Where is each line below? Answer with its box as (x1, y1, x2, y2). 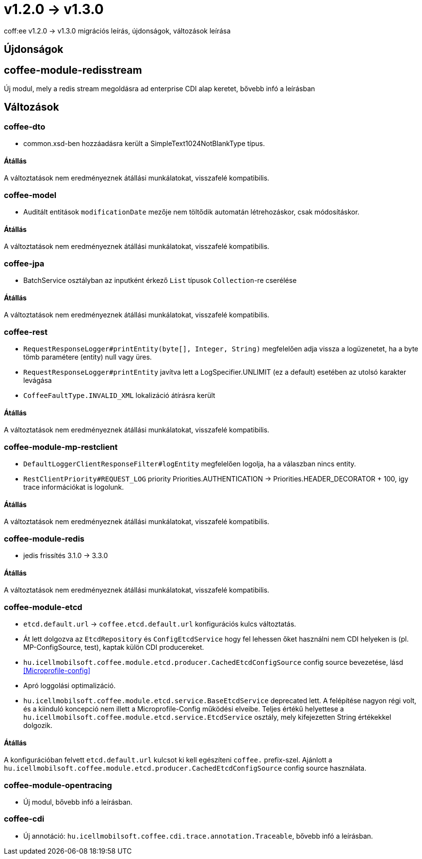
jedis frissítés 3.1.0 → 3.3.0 (23, 551, 108, 560)
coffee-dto (4, 121, 46, 132)
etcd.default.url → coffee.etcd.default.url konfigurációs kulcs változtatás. (23, 620, 296, 628)
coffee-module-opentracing (4, 780, 112, 790)
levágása (23, 376, 52, 385)
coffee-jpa (4, 258, 45, 268)
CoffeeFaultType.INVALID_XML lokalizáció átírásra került (23, 391, 215, 400)
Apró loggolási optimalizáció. (23, 681, 116, 690)
